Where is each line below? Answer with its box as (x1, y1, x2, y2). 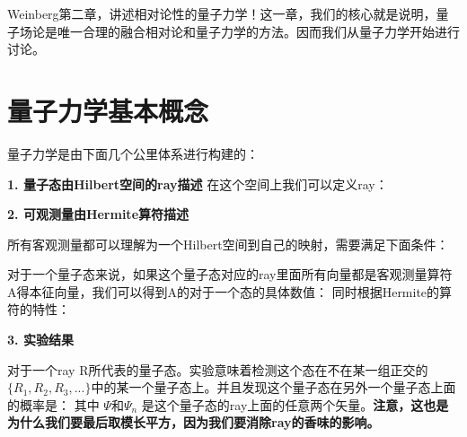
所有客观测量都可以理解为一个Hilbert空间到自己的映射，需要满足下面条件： (7, 234, 449, 253)
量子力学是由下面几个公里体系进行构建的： (7, 144, 259, 162)
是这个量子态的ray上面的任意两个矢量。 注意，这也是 (141, 395, 449, 414)
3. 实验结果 (7, 330, 74, 349)
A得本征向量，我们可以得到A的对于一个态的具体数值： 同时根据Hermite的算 (7, 282, 453, 301)
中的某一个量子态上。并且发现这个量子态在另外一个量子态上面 (91, 378, 456, 397)
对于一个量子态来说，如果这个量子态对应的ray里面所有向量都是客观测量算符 (7, 265, 453, 284)
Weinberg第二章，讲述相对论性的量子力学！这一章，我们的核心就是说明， (7, 4, 436, 22)
